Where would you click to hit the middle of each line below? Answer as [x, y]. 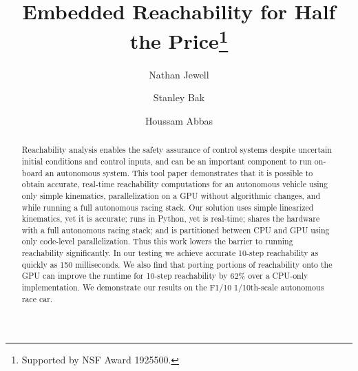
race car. [37, 298]
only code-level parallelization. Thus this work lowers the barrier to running [157, 241]
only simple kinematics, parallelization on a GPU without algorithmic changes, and [171, 195]
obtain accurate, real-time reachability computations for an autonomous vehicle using [175, 184]
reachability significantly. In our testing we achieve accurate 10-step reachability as [170, 253]
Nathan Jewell [179, 74]
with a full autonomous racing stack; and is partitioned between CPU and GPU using [176, 230]
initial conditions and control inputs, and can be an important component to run [167, 161]
